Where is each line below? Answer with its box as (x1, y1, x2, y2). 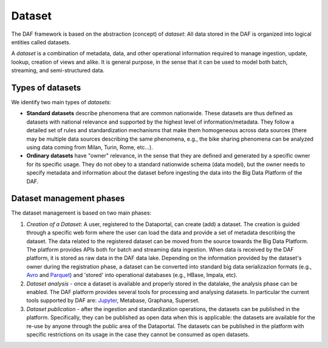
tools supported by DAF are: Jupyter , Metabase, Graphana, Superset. (26, 297, 200, 304)
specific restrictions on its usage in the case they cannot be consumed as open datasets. (26, 330, 250, 338)
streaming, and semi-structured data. (11, 67, 104, 74)
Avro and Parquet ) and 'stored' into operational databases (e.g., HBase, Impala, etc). (26, 272, 238, 279)
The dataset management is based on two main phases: (11, 209, 152, 216)
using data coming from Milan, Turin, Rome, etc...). (26, 143, 153, 151)
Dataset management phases (11, 193, 125, 204)
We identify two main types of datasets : (11, 99, 112, 106)
